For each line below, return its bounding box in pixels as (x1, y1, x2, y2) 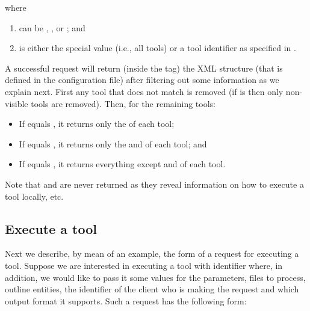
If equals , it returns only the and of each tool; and (19, 137, 207, 150)
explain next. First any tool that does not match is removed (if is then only (5, 85, 284, 97)
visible (5, 97, 28, 109)
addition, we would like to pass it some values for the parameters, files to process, (5, 271, 306, 283)
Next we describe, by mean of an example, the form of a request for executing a (5, 247, 299, 260)
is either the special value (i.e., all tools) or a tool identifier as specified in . (19, 42, 296, 54)
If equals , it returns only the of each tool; (19, 117, 175, 130)
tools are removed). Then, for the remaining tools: (31, 97, 215, 109)
